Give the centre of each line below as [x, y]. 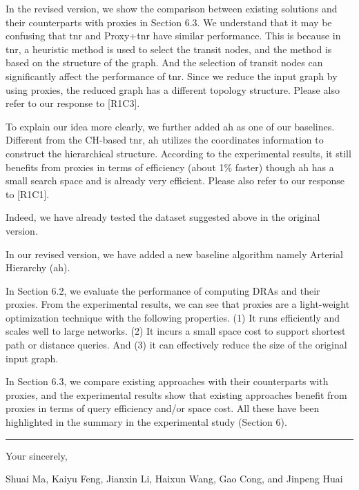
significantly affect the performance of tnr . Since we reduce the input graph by [172, 76]
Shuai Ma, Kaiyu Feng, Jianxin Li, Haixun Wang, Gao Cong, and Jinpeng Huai [174, 479]
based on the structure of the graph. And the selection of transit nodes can [164, 62]
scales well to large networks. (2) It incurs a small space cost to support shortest [176, 331]
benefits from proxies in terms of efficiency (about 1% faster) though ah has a [170, 167]
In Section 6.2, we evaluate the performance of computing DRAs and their [163, 290]
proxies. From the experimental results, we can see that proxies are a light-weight [178, 304]
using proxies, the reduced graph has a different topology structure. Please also [173, 89]
